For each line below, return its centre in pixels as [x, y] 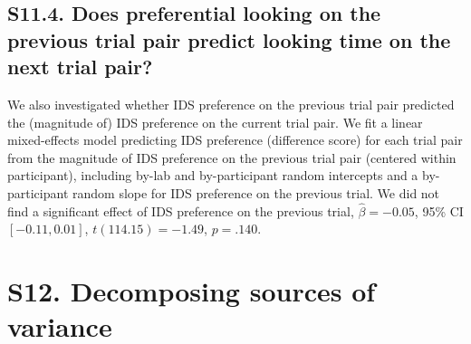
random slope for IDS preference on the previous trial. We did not [256, 192]
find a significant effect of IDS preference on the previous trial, [181, 210]
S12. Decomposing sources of [192, 291]
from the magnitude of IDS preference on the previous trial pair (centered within [232, 157]
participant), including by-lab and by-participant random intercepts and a [213, 175]
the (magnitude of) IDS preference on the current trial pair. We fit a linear [215, 122]
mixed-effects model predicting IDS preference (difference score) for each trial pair [235, 140]
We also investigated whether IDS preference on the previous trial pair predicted [231, 104]
